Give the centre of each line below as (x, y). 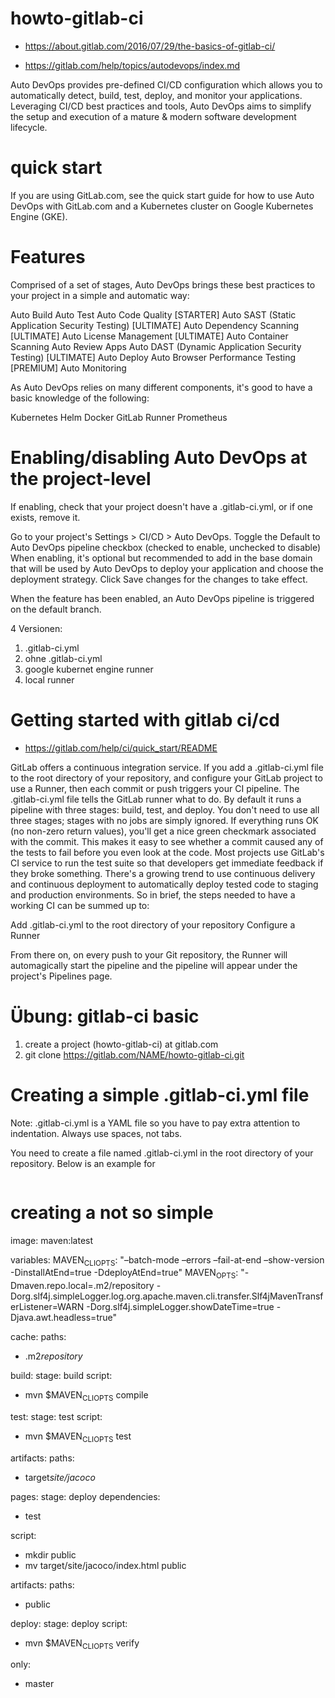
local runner (49, 679)
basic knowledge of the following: (80, 398)
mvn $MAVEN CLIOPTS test (78, 1437)
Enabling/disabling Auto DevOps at (159, 458)
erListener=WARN (47, 1307)
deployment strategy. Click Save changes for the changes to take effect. (159, 579)
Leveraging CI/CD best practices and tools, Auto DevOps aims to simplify (161, 106)
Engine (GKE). (39, 216)
